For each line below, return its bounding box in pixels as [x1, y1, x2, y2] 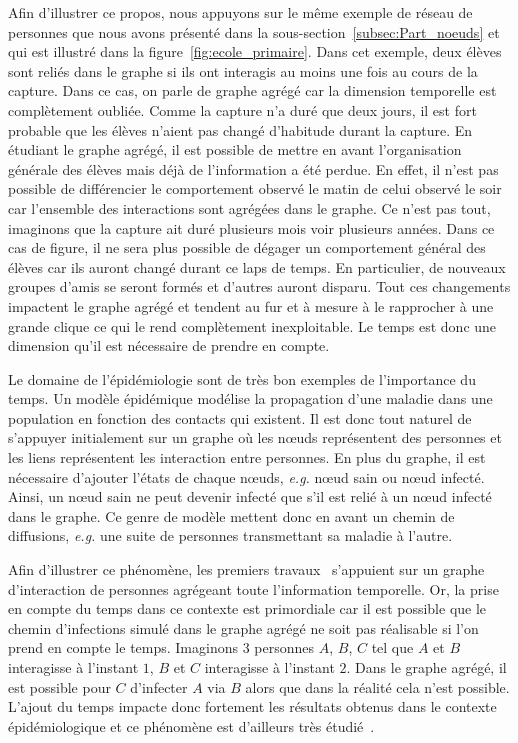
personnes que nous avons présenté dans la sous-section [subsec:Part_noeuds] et [8, 21, 500, 42]
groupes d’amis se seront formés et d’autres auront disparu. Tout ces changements [8, 276, 511, 297]
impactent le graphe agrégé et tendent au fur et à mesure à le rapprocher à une [8, 295, 494, 316]
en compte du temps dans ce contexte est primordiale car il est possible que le [8, 598, 487, 619]
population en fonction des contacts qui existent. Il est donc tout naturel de [8, 407, 472, 428]
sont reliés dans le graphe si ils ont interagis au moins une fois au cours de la [8, 60, 478, 81]
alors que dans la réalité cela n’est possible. [245, 676, 510, 697]
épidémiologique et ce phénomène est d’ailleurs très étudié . [8, 715, 375, 736]
